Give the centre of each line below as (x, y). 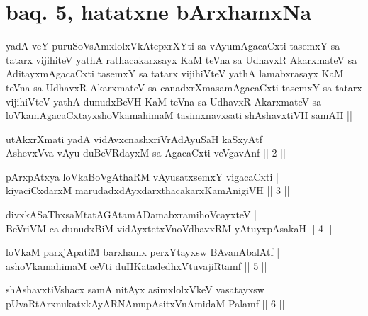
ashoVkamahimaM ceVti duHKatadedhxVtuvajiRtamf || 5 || (136, 265)
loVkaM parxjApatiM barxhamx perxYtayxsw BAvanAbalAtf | (143, 252)
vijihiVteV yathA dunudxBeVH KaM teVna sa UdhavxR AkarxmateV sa (164, 101)
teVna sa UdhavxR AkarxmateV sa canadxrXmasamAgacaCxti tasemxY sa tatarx (184, 87)
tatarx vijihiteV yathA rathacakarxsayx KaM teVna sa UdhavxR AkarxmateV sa (182, 59)
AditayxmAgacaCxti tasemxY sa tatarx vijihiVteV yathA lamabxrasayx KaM (175, 73)
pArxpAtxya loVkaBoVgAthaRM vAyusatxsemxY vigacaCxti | (142, 176)
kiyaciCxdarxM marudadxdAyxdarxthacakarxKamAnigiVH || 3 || (148, 190)
